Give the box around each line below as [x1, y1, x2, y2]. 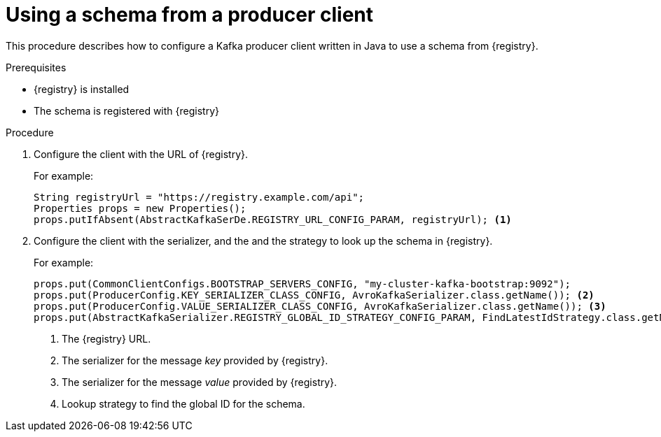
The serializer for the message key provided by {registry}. [62, 354, 328, 366]
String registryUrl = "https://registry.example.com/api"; [34, 191, 365, 203]
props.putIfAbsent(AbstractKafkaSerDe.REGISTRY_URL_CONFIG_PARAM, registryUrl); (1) [34, 213, 512, 225]
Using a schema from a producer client [6, 3, 374, 27]
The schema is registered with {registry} [34, 104, 219, 117]
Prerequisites [6, 61, 67, 73]
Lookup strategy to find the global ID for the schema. [62, 397, 305, 410]
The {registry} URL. [62, 332, 151, 345]
